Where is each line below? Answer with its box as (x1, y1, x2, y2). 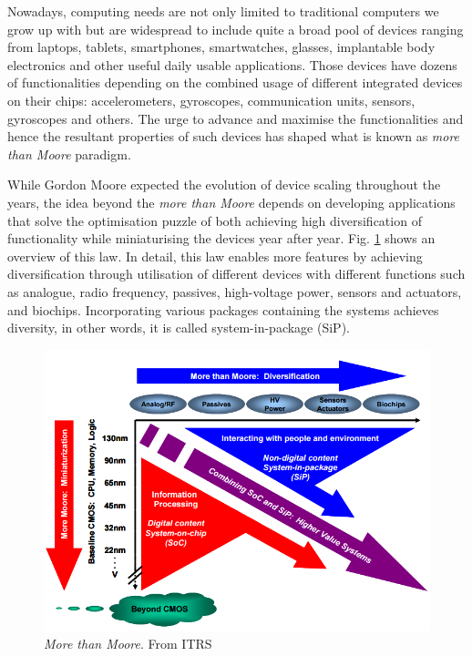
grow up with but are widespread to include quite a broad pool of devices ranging (7, 19, 464, 38)
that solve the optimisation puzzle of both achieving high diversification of (7, 210, 422, 230)
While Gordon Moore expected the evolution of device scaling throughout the (7, 175, 441, 194)
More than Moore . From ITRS (44, 634, 212, 653)
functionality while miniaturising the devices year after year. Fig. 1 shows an (7, 229, 436, 248)
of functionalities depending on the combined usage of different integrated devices (7, 73, 463, 92)
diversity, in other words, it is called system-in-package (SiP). (7, 318, 350, 337)
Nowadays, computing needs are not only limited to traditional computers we (7, 2, 439, 20)
